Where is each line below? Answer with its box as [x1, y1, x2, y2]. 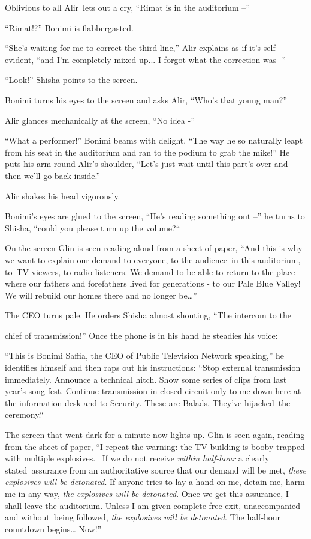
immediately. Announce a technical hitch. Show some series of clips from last [5, 373, 287, 385]
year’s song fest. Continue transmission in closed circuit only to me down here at [5, 385, 301, 397]
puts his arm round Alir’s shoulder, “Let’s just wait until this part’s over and [5, 157, 288, 170]
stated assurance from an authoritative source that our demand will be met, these [5, 463, 307, 476]
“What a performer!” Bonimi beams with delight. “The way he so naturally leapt [5, 134, 303, 147]
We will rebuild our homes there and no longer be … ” [5, 288, 197, 301]
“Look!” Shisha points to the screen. [5, 73, 138, 86]
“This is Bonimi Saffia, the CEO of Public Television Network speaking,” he [5, 349, 285, 362]
